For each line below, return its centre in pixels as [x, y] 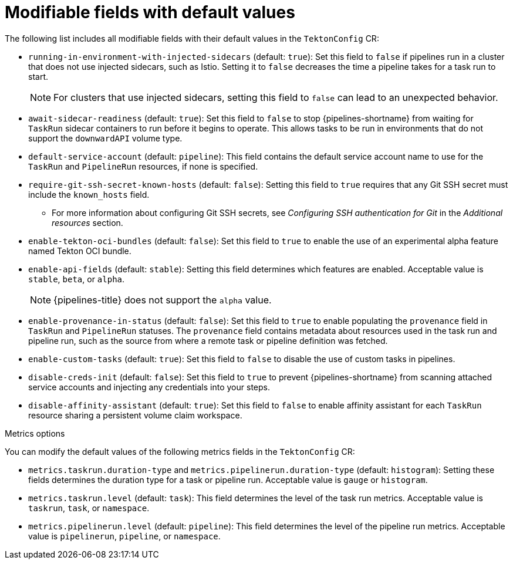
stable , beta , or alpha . [77, 279]
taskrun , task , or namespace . [89, 508]
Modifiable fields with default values [150, 12]
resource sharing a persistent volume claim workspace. [135, 415]
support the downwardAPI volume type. [105, 138]
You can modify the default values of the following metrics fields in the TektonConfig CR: [180, 451]
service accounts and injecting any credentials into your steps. [149, 387]
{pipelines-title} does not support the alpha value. [163, 300]
